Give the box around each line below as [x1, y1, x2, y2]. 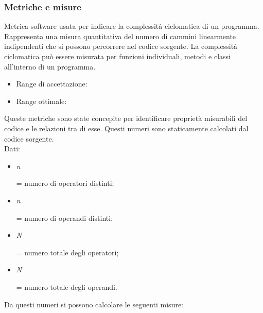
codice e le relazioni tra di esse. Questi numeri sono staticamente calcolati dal [4, 123, 249, 133]
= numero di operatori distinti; [16, 178, 114, 188]
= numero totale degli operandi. [16, 281, 117, 292]
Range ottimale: [16, 95, 67, 106]
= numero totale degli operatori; [16, 247, 119, 257]
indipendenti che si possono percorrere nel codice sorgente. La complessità [4, 41, 238, 51]
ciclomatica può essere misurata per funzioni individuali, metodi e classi [4, 51, 231, 61]
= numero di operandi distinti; [16, 212, 113, 223]
